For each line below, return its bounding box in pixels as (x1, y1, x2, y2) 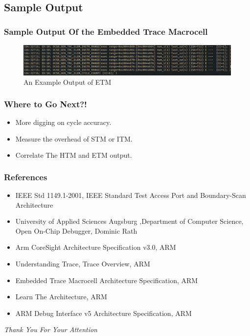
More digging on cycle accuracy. (15, 117, 112, 127)
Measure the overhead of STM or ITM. (15, 133, 133, 144)
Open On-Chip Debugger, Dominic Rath (15, 225, 137, 236)
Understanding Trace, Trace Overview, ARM (15, 259, 150, 269)
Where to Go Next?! (4, 97, 87, 110)
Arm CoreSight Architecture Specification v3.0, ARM (15, 242, 176, 252)
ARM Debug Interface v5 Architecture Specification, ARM (15, 308, 192, 318)
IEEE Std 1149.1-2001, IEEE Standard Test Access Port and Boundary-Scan (15, 190, 246, 200)
